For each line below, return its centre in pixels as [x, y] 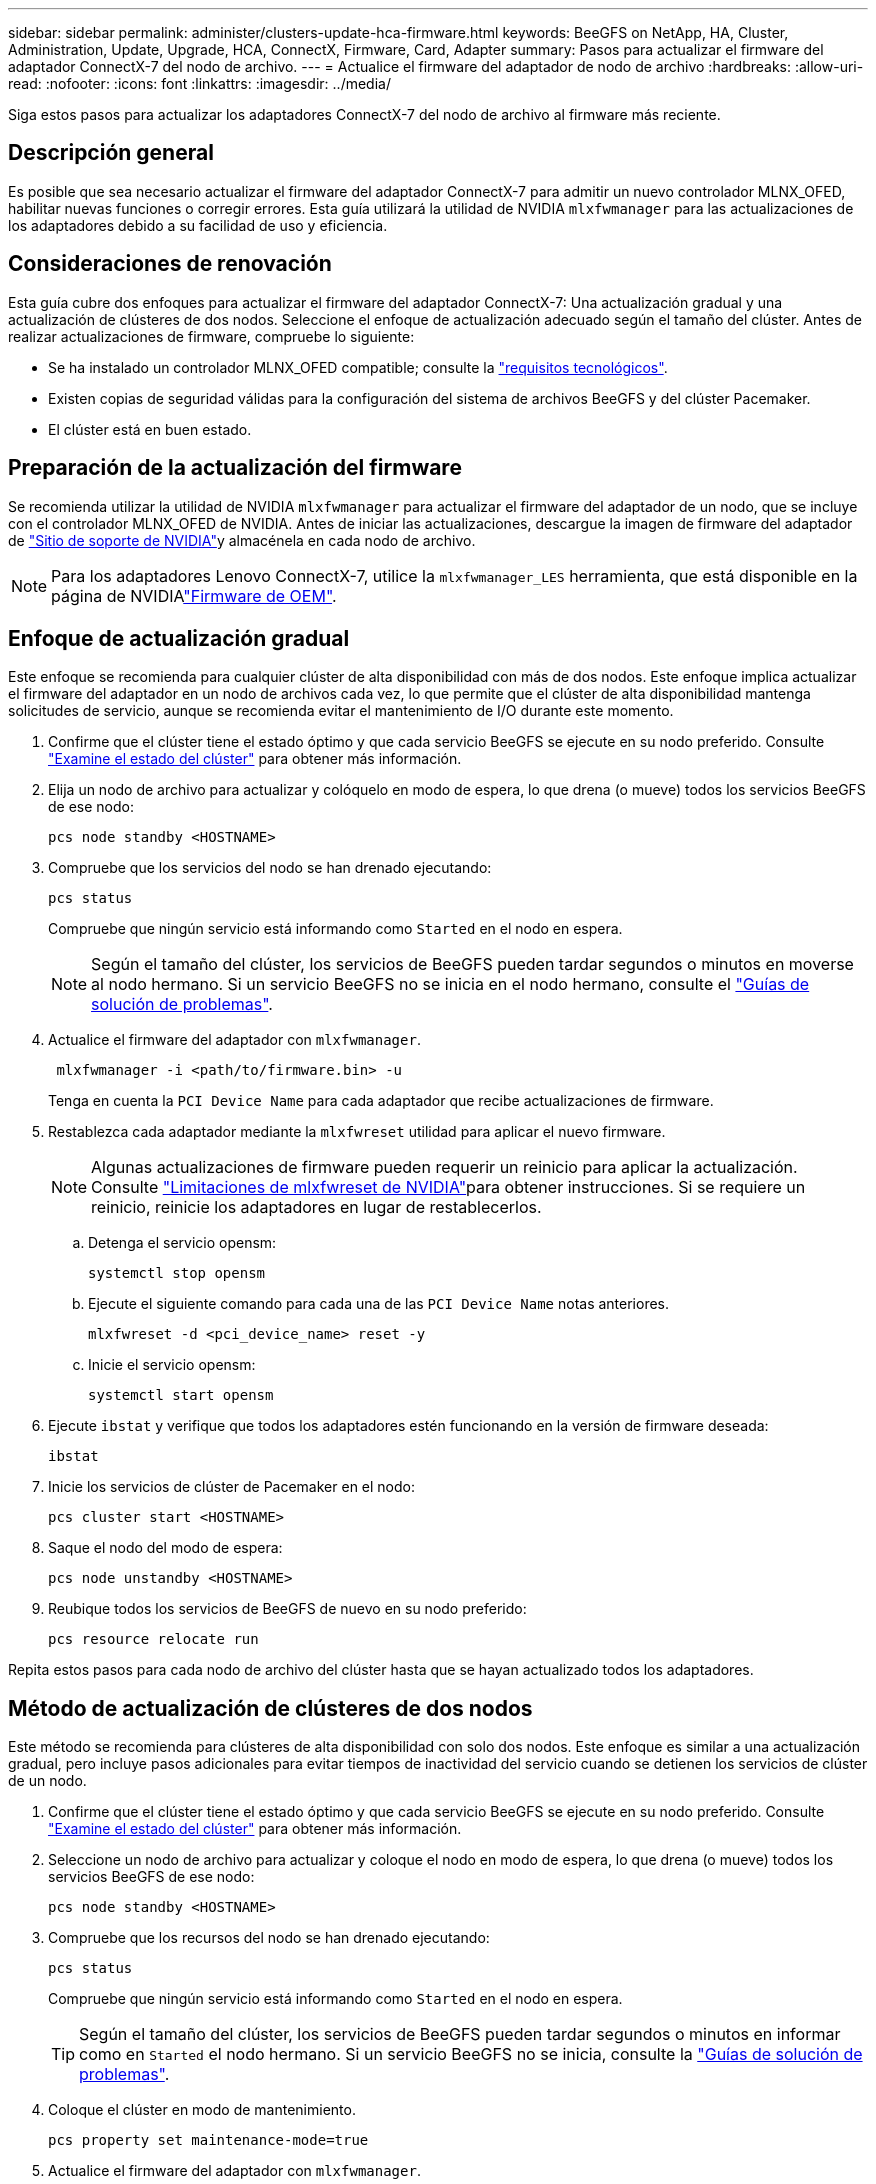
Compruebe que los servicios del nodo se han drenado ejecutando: [270, 868]
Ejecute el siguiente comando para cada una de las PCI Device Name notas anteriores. [379, 1304]
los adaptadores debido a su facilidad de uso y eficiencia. [198, 225]
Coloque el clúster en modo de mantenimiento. [202, 2110]
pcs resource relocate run [153, 1639]
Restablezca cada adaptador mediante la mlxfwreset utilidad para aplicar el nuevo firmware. [357, 1132]
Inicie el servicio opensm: [172, 1365]
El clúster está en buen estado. [150, 429]
